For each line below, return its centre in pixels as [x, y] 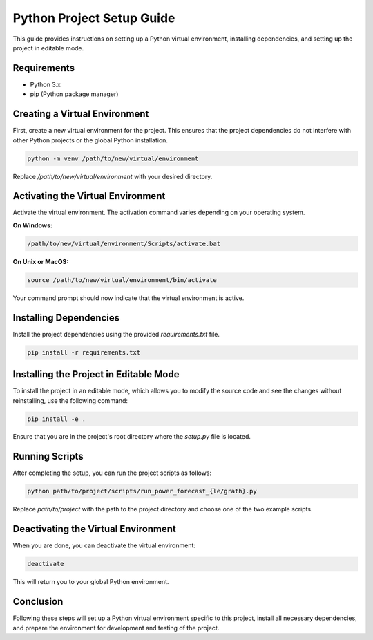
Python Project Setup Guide [94, 18]
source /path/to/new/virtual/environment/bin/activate [122, 280]
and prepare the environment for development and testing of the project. [116, 628]
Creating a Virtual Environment [81, 114]
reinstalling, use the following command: [70, 400]
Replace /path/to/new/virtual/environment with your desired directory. [113, 176]
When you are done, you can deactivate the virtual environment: [104, 545]
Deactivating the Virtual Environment [94, 529]
